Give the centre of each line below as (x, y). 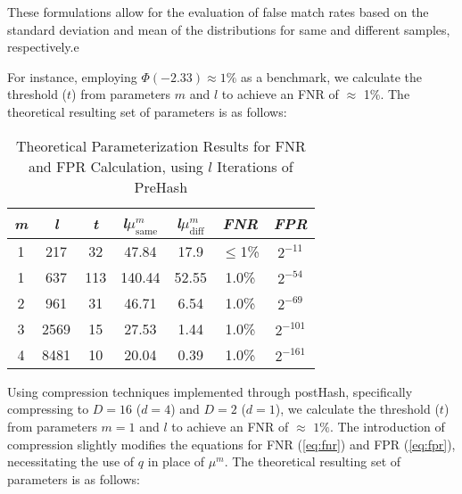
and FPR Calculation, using (115, 166)
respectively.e (43, 47)
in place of (176, 461)
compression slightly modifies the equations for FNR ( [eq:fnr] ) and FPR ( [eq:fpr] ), (231, 444)
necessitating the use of (71, 461)
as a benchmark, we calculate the (331, 76)
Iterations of (255, 166)
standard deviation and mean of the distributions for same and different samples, (229, 29)
